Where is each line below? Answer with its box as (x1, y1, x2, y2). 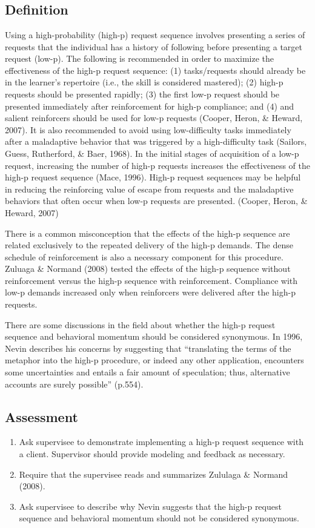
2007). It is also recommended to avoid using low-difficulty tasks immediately (5, 123, 291, 136)
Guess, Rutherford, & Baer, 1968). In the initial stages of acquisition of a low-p (5, 147, 299, 159)
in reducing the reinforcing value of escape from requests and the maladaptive (5, 182, 294, 195)
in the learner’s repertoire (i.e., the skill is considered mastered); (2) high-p (5, 76, 283, 88)
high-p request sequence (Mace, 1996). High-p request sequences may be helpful (5, 171, 301, 183)
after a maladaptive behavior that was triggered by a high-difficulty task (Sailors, (5, 135, 307, 148)
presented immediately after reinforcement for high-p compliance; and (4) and (5, 99, 294, 112)
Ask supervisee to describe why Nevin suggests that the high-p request (19, 500, 282, 512)
